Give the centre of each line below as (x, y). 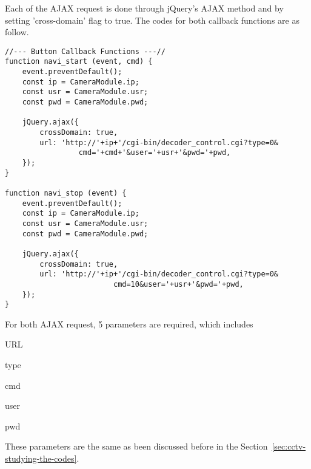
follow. (17, 32)
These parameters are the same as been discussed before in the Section (136, 446)
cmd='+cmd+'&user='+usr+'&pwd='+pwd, (155, 153)
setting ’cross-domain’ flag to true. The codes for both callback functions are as (152, 20)
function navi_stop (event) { (66, 193)
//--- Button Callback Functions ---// (85, 51)
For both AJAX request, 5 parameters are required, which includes (129, 324)
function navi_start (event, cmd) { (79, 62)
